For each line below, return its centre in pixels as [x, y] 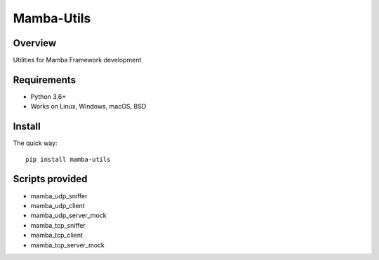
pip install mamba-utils [68, 159]
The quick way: [35, 143]
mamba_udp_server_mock [68, 215]
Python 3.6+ [48, 96]
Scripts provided [50, 179]
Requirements [45, 80]
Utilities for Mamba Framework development [77, 60]
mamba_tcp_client [57, 235]
